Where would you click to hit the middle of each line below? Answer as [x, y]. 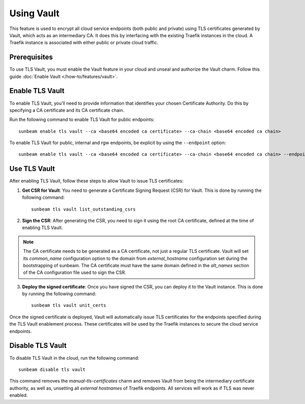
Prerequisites [31, 57]
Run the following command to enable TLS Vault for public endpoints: [82, 120]
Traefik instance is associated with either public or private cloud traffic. [84, 43]
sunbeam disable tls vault [52, 369]
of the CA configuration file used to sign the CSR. [75, 273]
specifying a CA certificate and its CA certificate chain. [67, 110]
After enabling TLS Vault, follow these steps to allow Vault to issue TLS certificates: [97, 181]
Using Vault [34, 13]
